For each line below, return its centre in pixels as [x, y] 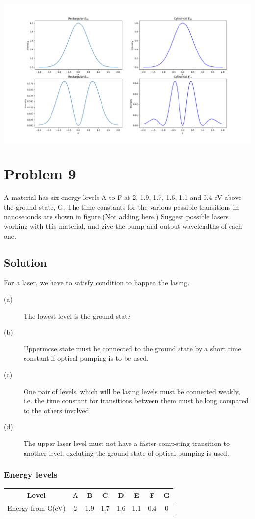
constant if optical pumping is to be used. [86, 358]
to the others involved [56, 410]
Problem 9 [40, 174]
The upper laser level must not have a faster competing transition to [127, 443]
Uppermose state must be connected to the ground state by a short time [132, 348]
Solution [25, 262]
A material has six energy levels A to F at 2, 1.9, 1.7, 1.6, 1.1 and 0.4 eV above [123, 197]
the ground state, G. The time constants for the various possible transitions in [122, 207]
